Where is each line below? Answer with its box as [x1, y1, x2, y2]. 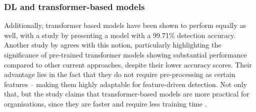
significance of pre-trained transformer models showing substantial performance [4, 49, 247, 59]
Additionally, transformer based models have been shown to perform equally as [4, 20, 246, 30]
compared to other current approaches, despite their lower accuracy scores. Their [4, 59, 252, 69]
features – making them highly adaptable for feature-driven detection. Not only [4, 78, 247, 89]
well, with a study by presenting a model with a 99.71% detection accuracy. [4, 29, 235, 40]
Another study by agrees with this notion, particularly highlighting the [4, 39, 221, 50]
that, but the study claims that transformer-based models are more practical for [4, 88, 249, 99]
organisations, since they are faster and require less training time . [4, 98, 207, 108]
